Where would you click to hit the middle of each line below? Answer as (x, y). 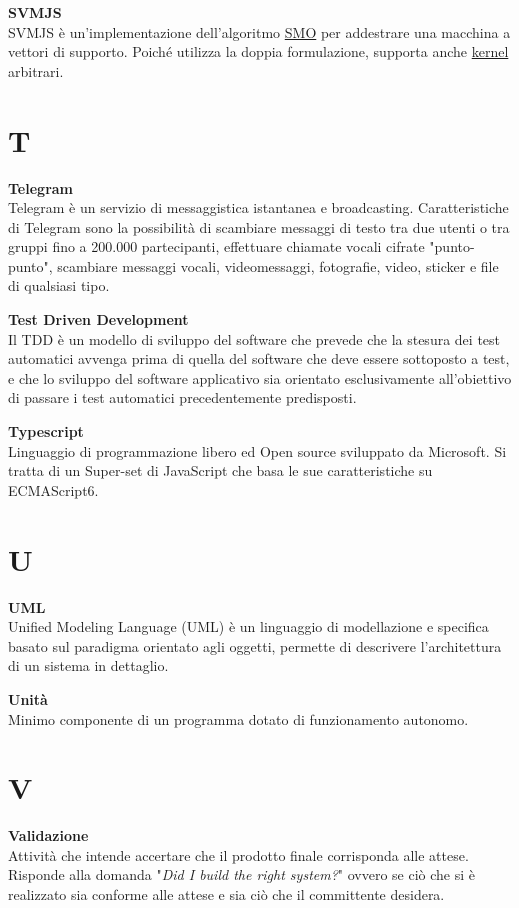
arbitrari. (36, 70)
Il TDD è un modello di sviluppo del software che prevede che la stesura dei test (254, 338)
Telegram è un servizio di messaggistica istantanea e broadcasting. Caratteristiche (258, 207)
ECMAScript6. (53, 489)
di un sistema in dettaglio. (88, 665)
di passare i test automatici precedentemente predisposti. (182, 397)
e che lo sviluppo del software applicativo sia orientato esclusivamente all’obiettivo (260, 377)
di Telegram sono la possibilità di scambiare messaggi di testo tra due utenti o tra (259, 226)
